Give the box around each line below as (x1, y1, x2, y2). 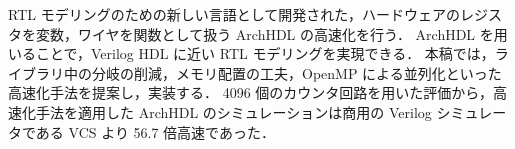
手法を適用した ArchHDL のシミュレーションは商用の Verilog (35, 101, 432, 122)
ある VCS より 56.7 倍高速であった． (35, 121, 275, 142)
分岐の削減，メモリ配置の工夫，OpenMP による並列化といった (91, 62, 502, 83)
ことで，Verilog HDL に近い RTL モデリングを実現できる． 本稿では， (35, 43, 495, 64)
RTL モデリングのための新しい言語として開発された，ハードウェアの (8, 4, 460, 24)
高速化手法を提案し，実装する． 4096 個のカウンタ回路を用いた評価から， (8, 82, 493, 103)
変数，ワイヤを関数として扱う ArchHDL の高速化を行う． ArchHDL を (35, 23, 494, 44)
